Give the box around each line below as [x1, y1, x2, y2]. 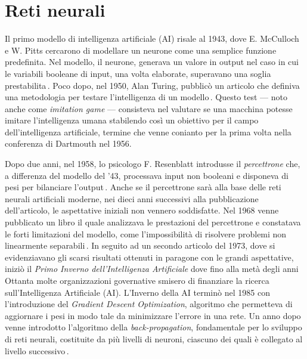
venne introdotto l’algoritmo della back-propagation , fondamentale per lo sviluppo [5, 321, 302, 333]
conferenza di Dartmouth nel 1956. [5, 137, 132, 150]
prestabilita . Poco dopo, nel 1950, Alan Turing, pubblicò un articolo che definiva [5, 79, 300, 91]
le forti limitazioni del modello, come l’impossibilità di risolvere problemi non [5, 227, 287, 240]
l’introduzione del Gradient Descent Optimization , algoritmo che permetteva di [5, 298, 293, 310]
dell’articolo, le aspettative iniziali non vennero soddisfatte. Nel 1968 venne [5, 204, 279, 216]
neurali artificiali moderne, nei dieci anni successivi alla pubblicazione [5, 192, 259, 205]
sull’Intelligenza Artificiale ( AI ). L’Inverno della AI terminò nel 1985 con [5, 286, 270, 298]
